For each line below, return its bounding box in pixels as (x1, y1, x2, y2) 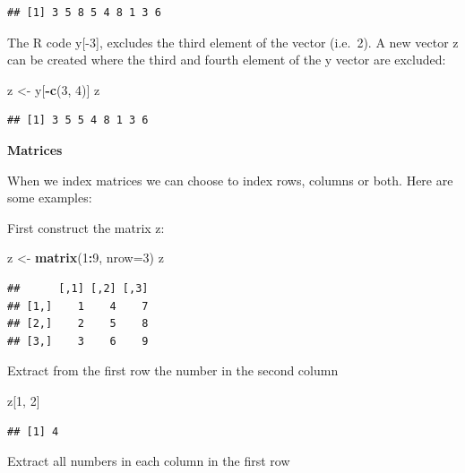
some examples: (7, 188, 92, 207)
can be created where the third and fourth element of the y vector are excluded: (7, 50, 446, 69)
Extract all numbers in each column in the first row (7, 451, 290, 470)
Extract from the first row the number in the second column (7, 361, 339, 380)
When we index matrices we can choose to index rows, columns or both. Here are (7, 170, 453, 189)
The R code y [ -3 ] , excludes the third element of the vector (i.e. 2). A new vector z (7, 32, 459, 51)
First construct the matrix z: (7, 218, 165, 236)
